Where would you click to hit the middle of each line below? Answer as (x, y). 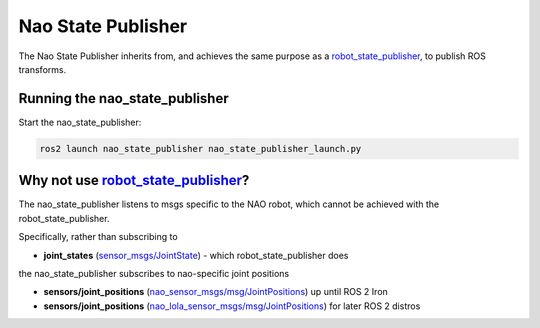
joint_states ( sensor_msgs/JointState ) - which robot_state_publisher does (196, 255)
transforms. (42, 69)
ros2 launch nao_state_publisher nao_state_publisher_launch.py (200, 148)
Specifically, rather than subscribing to (98, 237)
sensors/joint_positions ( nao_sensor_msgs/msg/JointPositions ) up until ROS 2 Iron (216, 292)
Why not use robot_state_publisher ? (134, 180)
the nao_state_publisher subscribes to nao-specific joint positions (154, 273)
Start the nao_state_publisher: (80, 122)
